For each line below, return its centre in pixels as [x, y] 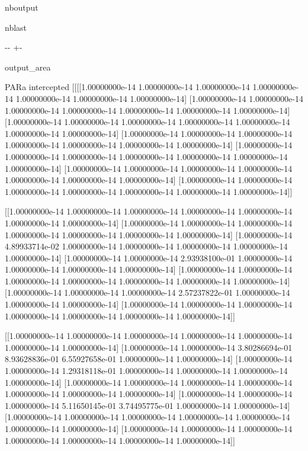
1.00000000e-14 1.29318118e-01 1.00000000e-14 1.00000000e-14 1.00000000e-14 [146, 371]
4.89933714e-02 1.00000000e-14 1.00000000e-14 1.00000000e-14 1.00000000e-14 [146, 246]
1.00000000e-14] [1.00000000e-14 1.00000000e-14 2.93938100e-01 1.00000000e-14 [149, 258]
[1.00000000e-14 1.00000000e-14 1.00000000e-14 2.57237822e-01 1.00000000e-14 [147, 292]
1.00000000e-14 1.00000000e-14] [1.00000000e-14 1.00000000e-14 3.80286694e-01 [149, 347]
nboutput [22, 7]
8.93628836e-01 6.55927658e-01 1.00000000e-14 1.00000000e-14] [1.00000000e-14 [149, 359]
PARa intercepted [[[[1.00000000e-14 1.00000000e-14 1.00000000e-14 [127, 87]
